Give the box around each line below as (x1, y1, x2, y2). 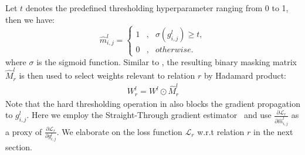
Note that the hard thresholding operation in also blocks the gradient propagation (5, 97, 300, 109)
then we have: (5, 13, 55, 25)
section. (5, 141, 32, 153)
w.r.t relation (197, 125, 245, 137)
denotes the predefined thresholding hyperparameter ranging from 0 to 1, (25, 2, 289, 14)
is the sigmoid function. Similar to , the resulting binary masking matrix (36, 55, 297, 68)
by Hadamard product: (204, 69, 287, 82)
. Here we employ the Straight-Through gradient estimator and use (26, 109, 272, 121)
